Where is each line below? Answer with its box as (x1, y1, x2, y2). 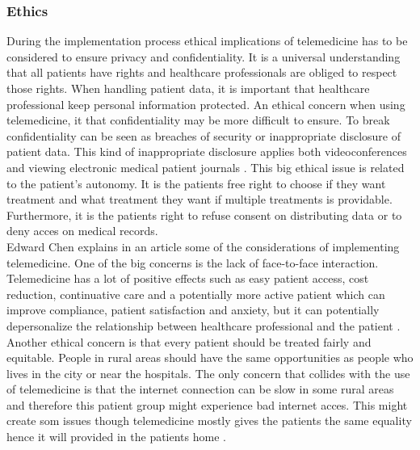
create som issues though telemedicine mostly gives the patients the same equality (6, 412, 412, 429)
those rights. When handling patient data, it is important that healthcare (6, 80, 370, 96)
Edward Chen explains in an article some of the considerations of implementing (6, 238, 400, 254)
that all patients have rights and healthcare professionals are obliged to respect (6, 64, 397, 81)
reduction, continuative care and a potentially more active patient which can (6, 285, 385, 302)
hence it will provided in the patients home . (6, 428, 226, 445)
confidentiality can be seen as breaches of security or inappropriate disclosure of (6, 127, 401, 144)
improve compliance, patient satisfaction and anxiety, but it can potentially (6, 301, 380, 318)
